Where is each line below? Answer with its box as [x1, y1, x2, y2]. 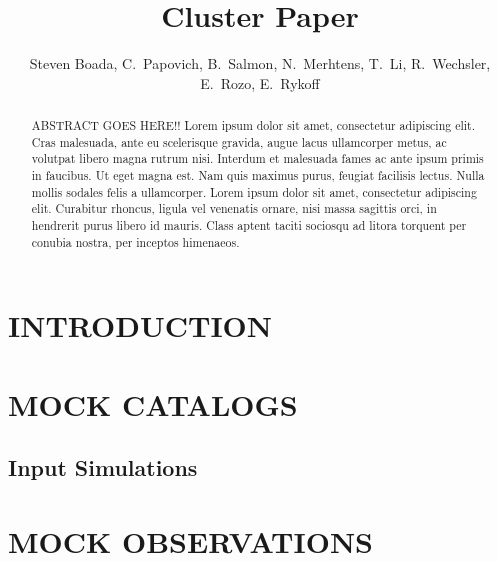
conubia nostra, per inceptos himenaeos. [31, 233, 240, 250]
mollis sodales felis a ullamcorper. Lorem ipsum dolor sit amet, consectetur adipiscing [31, 183, 477, 200]
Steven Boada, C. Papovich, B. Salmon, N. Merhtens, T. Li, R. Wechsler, [29, 53, 491, 74]
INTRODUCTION [8, 305, 273, 346]
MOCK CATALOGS [8, 383, 298, 424]
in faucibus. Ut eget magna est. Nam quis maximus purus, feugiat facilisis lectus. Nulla [31, 167, 485, 184]
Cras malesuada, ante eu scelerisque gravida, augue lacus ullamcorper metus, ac [31, 133, 447, 150]
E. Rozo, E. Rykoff [200, 72, 320, 93]
